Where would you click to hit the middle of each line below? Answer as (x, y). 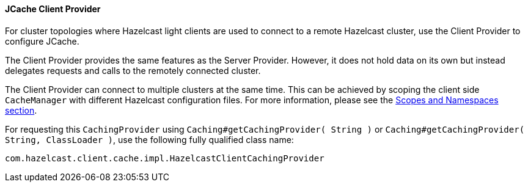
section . (21, 110)
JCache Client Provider (53, 9)
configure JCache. (42, 41)
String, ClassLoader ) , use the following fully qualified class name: (149, 139)
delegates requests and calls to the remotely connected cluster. (133, 70)
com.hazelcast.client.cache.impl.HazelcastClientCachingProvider (165, 158)
